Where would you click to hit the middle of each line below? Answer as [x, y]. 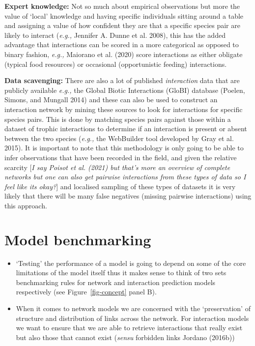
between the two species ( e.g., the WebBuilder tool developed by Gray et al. [119, 138]
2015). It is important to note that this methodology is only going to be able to [124, 148]
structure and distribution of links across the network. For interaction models [132, 318]
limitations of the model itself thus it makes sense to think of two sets [121, 273]
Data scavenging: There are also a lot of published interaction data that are [122, 80]
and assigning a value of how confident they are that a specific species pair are [122, 25]
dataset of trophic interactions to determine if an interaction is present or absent [126, 129]
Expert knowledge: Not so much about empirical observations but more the [122, 6]
